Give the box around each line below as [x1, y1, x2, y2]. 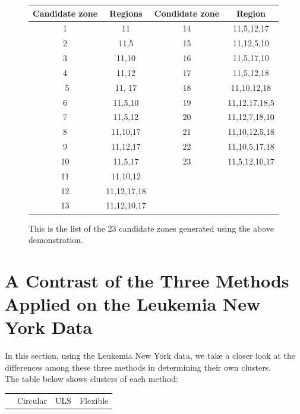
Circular [17, 394, 47, 406]
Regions [109, 7, 143, 19]
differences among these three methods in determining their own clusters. [5, 361, 271, 373]
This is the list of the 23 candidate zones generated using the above [29, 222, 274, 234]
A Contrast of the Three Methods [5, 268, 289, 292]
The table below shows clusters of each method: [5, 372, 178, 385]
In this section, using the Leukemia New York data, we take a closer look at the [5, 349, 295, 362]
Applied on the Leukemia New [5, 292, 261, 316]
